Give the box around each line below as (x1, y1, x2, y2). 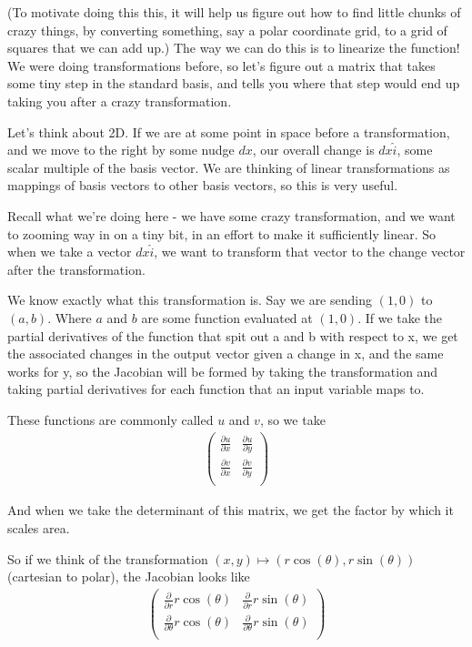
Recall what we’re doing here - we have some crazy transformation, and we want (7, 206, 456, 225)
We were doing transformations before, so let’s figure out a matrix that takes (7, 56, 436, 75)
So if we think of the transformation (7, 549, 208, 568)
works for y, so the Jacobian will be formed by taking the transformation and (7, 361, 438, 380)
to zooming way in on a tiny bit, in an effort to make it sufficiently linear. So (7, 224, 437, 243)
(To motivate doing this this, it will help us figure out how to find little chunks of (7, 3, 461, 21)
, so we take (259, 409, 326, 429)
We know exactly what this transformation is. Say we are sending (7, 290, 372, 309)
